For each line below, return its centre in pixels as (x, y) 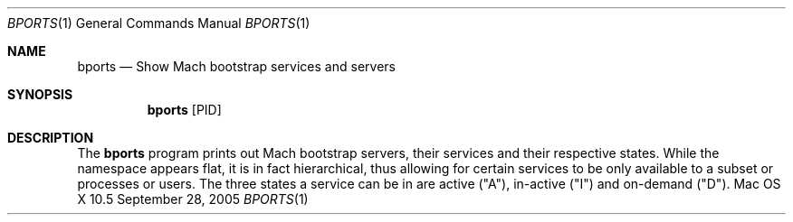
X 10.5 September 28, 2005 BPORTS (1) (193, 199)
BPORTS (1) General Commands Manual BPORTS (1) (159, 23)
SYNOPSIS (40, 94)
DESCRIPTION (51, 138)
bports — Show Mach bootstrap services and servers (236, 66)
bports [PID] (184, 110)
